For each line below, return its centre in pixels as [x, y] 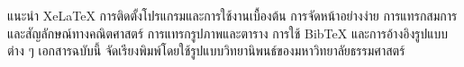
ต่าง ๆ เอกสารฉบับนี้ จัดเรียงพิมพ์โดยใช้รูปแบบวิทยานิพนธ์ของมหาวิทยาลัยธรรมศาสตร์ [206, 50]
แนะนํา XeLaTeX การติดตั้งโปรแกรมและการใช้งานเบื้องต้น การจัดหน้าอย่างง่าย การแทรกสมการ [232, 15]
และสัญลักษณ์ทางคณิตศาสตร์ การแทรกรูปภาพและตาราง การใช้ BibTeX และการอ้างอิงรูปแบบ [228, 33]
